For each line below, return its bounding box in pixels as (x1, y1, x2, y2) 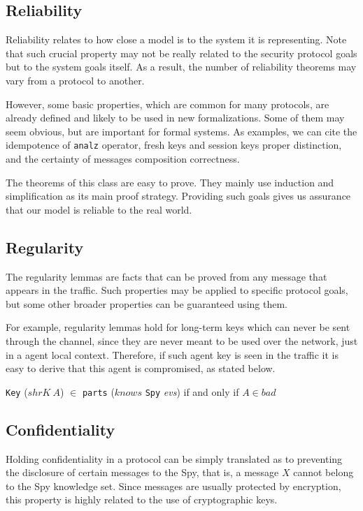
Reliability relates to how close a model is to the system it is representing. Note (6, 32, 347, 47)
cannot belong (293, 465, 354, 480)
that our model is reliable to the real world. (6, 202, 192, 216)
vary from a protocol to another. (6, 73, 145, 87)
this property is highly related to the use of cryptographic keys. (6, 492, 278, 507)
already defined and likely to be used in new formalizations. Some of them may (6, 110, 345, 125)
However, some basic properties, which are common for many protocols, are (6, 96, 329, 111)
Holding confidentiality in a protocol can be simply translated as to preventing (6, 451, 343, 466)
